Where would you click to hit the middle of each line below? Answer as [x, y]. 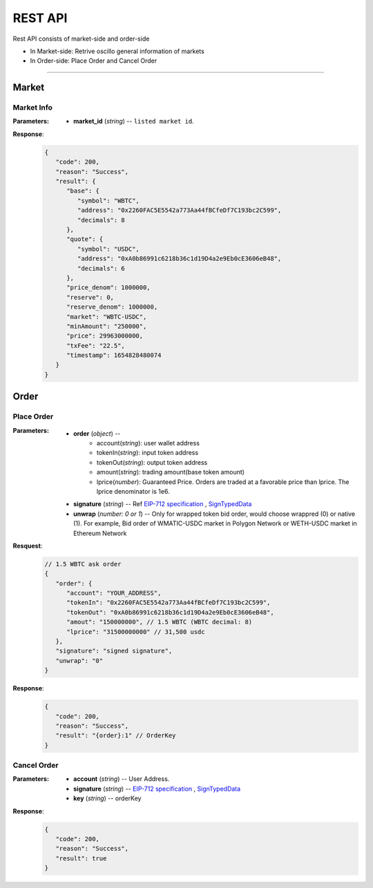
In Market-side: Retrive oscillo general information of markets [117, 51]
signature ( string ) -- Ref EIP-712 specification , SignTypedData [163, 504]
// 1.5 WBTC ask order [83, 564]
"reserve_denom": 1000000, [112, 307]
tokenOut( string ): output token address [152, 462]
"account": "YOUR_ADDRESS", [114, 593]
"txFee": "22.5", [96, 346]
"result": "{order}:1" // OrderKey [116, 736]
